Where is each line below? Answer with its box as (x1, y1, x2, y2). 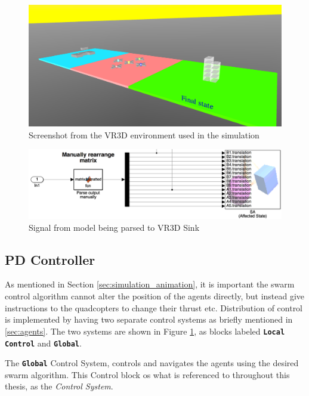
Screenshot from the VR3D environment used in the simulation (29, 128, 259, 141)
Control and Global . (5, 336, 82, 349)
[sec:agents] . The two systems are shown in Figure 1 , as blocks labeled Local (5, 324, 285, 337)
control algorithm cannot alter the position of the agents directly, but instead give (5, 290, 305, 302)
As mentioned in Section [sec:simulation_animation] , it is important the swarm (5, 278, 295, 290)
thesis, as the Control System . (5, 380, 113, 392)
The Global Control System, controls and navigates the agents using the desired (5, 357, 299, 369)
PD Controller (5, 250, 95, 268)
